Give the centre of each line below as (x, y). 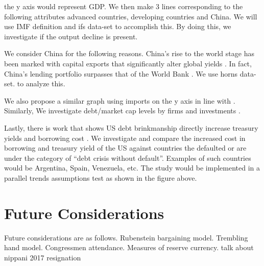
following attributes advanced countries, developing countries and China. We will (131, 16)
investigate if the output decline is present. (71, 36)
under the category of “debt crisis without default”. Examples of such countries (128, 158)
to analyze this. (41, 83)
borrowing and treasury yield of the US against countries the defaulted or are (125, 148)
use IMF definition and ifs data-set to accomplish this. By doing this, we (118, 26)
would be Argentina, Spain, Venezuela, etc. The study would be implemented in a (132, 168)
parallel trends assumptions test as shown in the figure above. (101, 177)
